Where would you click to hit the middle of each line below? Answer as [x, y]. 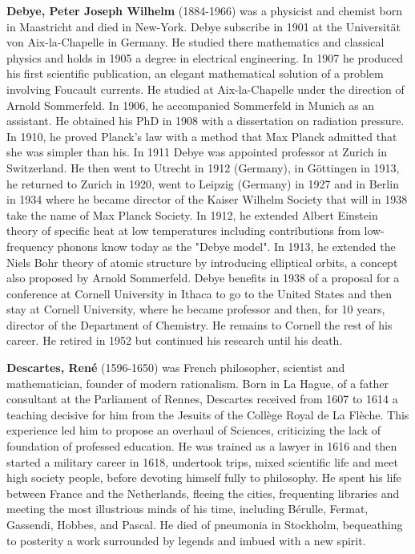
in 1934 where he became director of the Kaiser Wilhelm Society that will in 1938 [207, 199]
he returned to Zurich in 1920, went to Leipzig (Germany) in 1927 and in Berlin [203, 183]
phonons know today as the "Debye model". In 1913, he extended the [226, 246]
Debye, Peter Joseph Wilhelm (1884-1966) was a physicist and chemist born [205, 10]
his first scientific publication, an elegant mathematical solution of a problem [195, 73]
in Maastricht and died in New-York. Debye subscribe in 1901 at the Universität [203, 26]
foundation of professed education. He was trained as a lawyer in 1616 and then [202, 446]
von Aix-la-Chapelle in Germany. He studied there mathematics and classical [195, 42]
